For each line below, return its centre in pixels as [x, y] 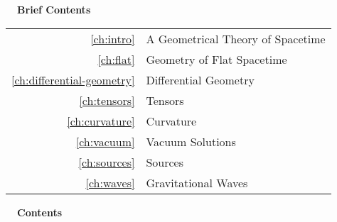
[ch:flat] [116, 59]
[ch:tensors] [107, 100]
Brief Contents [54, 9]
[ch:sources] [107, 162]
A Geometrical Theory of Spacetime [236, 38]
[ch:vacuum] [105, 141]
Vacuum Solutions [191, 141]
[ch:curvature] [101, 121]
